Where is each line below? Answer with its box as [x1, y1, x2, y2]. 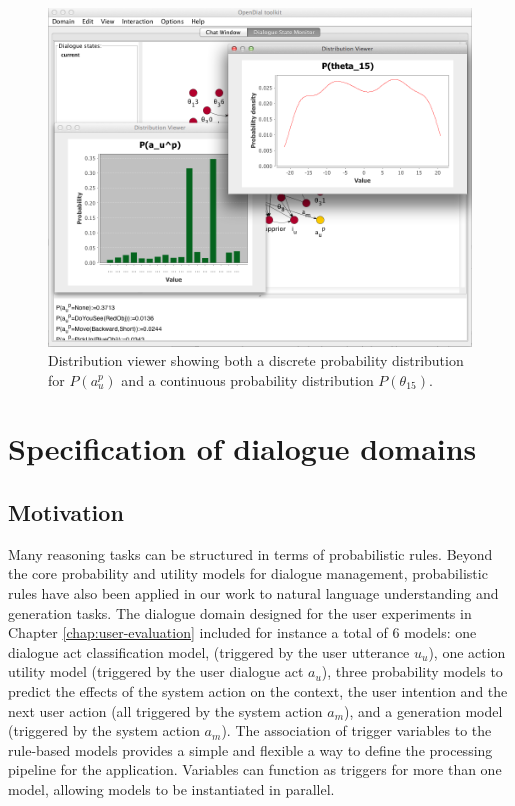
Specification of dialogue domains [8, 428, 477, 469]
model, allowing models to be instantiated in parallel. [8, 779, 335, 799]
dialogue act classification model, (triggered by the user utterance [8, 641, 410, 662]
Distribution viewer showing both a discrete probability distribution [48, 350, 464, 371]
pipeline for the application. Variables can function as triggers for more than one [8, 759, 502, 780]
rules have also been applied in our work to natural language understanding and [8, 583, 499, 604]
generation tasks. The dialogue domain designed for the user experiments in [8, 602, 472, 623]
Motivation [8, 497, 124, 528]
